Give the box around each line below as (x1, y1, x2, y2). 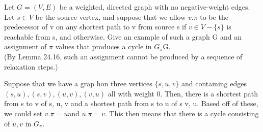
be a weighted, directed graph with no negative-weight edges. (59, 2, 250, 12)
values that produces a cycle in (55, 41, 152, 52)
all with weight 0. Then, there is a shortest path (108, 88, 258, 98)
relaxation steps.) (4, 61, 58, 72)
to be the (200, 11, 228, 22)
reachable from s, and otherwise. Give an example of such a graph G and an (4, 31, 242, 42)
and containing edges (181, 78, 247, 89)
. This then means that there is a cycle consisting (104, 108, 259, 118)
